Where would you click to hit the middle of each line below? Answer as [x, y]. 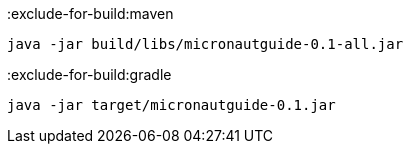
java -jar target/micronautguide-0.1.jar [171, 105]
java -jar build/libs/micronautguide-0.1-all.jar [205, 44]
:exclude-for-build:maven [90, 13]
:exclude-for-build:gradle [89, 74]
